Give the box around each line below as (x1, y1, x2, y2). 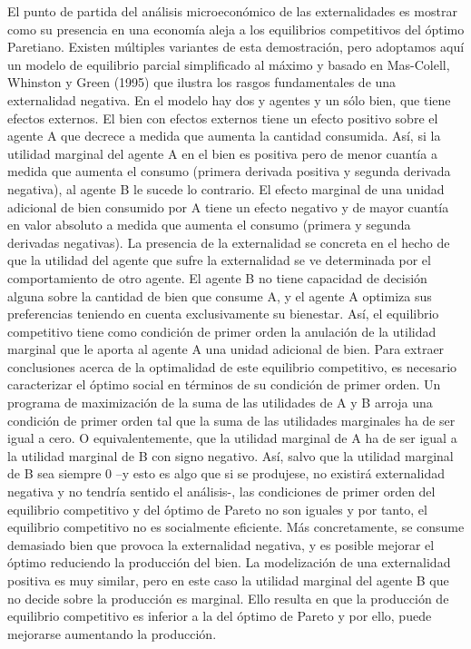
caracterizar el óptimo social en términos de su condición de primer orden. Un (7, 375, 441, 394)
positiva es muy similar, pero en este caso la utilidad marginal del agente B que (7, 571, 449, 589)
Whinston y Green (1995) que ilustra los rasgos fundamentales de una (7, 73, 397, 92)
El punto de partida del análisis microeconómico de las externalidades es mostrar (7, 2, 457, 20)
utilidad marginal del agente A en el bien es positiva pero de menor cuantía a (7, 143, 437, 162)
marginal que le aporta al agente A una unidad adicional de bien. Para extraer (7, 339, 445, 359)
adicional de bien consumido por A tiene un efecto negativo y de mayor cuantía (7, 197, 449, 216)
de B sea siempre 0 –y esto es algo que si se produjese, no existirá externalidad (7, 464, 445, 483)
